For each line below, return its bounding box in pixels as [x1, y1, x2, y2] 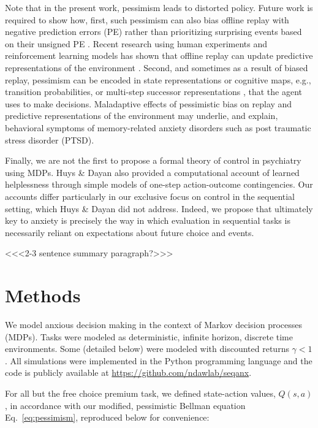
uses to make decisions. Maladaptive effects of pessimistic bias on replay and [5, 97, 292, 110]
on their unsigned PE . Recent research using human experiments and [5, 37, 268, 50]
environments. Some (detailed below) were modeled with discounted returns [5, 342, 289, 355]
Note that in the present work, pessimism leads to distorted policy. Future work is [5, 1, 313, 13]
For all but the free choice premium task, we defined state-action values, [5, 386, 276, 399]
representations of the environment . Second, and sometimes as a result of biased [5, 61, 308, 74]
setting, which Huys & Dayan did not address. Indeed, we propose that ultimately [5, 202, 313, 215]
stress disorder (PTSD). [5, 133, 94, 146]
